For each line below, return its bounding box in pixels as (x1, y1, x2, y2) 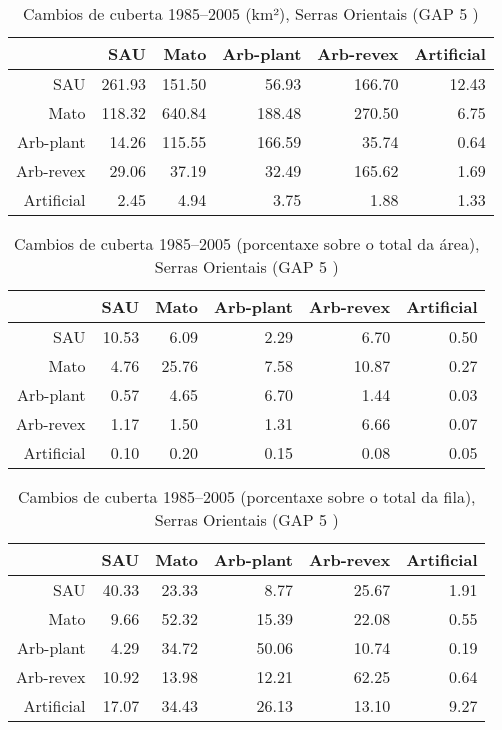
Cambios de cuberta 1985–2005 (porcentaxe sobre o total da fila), (17, 485, 476, 508)
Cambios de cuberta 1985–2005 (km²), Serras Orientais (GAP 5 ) (22, 2, 479, 25)
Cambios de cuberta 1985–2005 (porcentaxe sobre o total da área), (13, 232, 480, 255)
